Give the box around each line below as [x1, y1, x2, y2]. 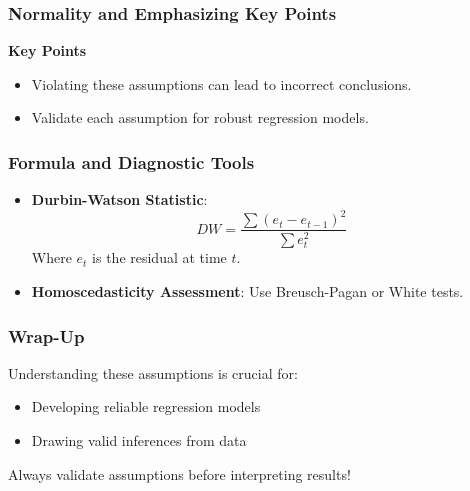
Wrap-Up [8, 323, 85, 348]
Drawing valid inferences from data [31, 430, 247, 451]
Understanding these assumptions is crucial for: [8, 362, 298, 383]
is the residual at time [92, 247, 227, 268]
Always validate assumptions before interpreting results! [8, 463, 351, 484]
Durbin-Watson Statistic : [31, 189, 208, 210]
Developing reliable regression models [31, 396, 261, 417]
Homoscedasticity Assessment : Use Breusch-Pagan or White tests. [31, 281, 464, 302]
